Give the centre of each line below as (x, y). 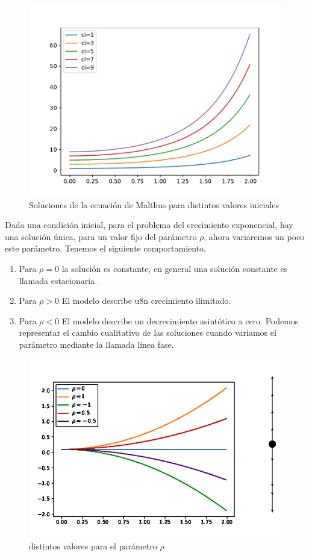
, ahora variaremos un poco (254, 236)
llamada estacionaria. (58, 280)
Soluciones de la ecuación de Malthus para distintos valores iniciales (154, 204)
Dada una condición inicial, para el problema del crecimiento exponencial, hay (149, 225)
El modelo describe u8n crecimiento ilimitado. (146, 301)
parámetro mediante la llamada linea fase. (96, 344)
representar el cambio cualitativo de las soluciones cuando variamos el (148, 332)
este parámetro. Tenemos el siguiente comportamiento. (105, 248)
